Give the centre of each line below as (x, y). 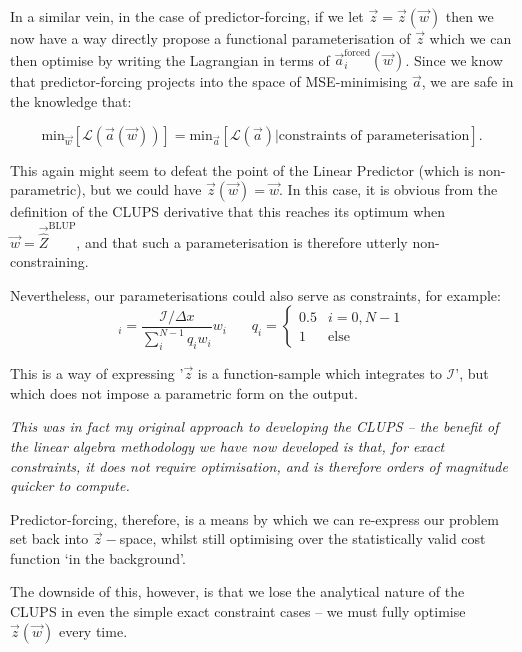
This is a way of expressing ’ (97, 373)
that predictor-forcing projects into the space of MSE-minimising (209, 81)
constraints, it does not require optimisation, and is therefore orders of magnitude (259, 465)
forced (357, 52)
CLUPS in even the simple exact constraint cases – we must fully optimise (238, 611)
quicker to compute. (70, 485)
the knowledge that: (71, 100)
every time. (93, 630)
